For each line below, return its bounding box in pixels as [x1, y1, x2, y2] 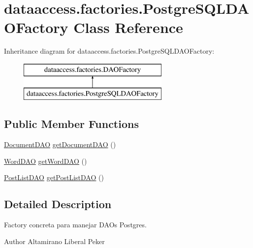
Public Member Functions [4, 116, 139, 131]
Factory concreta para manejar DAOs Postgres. [4, 219, 147, 230]
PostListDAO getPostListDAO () [4, 172, 104, 183]
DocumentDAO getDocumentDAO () [4, 139, 116, 150]
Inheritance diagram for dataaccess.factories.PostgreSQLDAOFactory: [4, 46, 215, 56]
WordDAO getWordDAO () [4, 155, 87, 166]
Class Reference [73, 17, 183, 37]
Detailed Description [4, 196, 112, 212]
